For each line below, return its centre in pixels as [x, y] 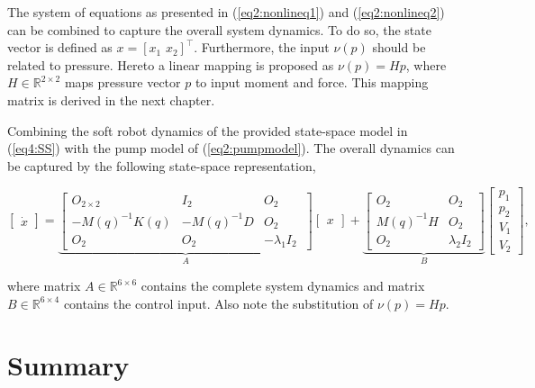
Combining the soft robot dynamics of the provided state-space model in [208, 130]
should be [399, 47]
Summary [68, 365]
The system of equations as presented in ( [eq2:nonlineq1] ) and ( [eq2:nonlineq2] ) [226, 12]
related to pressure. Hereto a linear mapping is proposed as [171, 64]
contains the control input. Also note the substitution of [218, 303]
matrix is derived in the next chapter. [111, 99]
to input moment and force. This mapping [312, 82]
